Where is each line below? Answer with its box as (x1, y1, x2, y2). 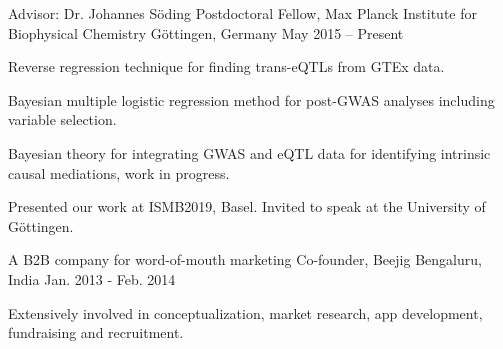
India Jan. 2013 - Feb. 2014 (8, 268, 176, 289)
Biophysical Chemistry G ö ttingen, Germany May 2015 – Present (8, 22, 404, 43)
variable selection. (8, 109, 117, 130)
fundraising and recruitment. (8, 322, 184, 343)
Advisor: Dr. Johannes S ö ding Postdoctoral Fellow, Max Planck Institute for (8, 3, 477, 23)
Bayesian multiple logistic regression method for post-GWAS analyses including (8, 89, 495, 110)
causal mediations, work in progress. (8, 162, 230, 183)
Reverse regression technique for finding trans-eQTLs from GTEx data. (8, 56, 445, 77)
